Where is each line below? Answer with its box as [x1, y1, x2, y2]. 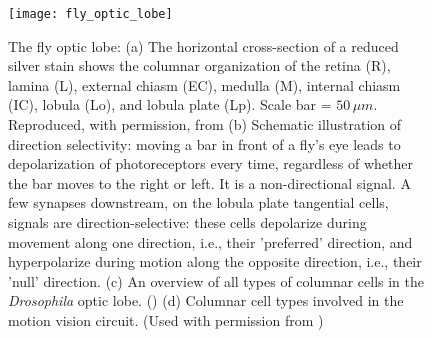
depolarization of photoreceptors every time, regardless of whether [8, 153, 413, 174]
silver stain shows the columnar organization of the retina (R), [8, 55, 391, 76]
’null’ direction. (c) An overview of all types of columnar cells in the [8, 270, 424, 291]
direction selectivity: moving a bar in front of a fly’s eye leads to [8, 133, 401, 154]
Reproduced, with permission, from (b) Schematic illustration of [8, 114, 402, 135]
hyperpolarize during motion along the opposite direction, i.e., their [8, 251, 422, 272]
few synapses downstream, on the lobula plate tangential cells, [8, 192, 389, 213]
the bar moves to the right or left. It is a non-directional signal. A [8, 172, 411, 193]
